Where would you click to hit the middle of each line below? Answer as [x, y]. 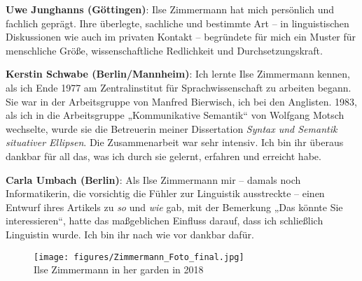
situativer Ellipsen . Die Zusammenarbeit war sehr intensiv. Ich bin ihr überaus [175, 142]
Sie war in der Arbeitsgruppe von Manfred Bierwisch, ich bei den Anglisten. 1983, [181, 101]
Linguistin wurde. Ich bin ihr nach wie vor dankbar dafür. [130, 234]
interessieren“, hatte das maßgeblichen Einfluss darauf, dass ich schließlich [165, 221]
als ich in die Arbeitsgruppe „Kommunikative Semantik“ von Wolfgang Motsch [175, 115]
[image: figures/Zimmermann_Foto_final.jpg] [139, 257]
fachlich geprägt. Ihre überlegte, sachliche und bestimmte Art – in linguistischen [177, 23]
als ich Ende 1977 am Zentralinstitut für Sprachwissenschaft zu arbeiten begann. [179, 87]
